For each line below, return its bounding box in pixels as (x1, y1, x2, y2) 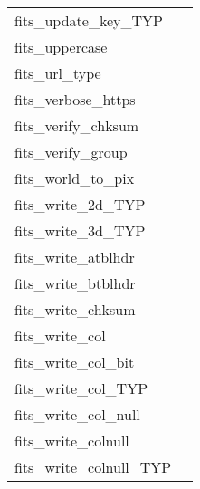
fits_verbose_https (14, 89, 136, 110)
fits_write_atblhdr (14, 246, 135, 267)
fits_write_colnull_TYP (14, 456, 172, 477)
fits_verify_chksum (14, 115, 139, 136)
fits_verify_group (14, 141, 128, 162)
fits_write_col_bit (14, 351, 135, 372)
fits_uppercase (14, 36, 108, 57)
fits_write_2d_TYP (14, 194, 146, 215)
